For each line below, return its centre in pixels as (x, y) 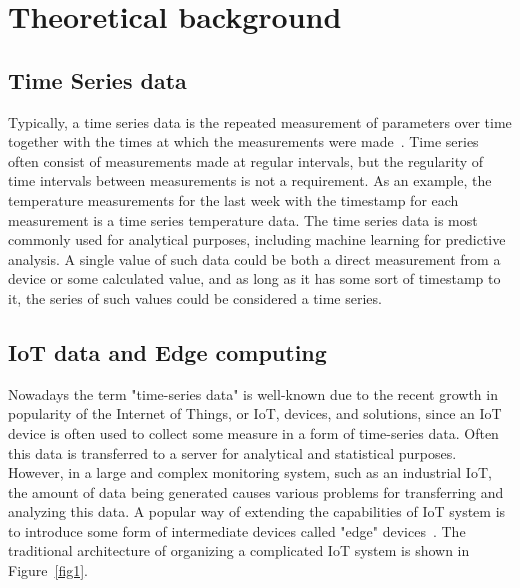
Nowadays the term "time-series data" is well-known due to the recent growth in (253, 393)
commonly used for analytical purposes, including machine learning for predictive (257, 239)
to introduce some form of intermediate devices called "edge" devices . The (237, 530)
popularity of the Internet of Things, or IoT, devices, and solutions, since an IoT (255, 413)
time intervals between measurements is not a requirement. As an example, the (250, 180)
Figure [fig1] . (48, 570)
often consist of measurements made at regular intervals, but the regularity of (246, 160)
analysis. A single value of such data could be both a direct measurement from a (254, 258)
